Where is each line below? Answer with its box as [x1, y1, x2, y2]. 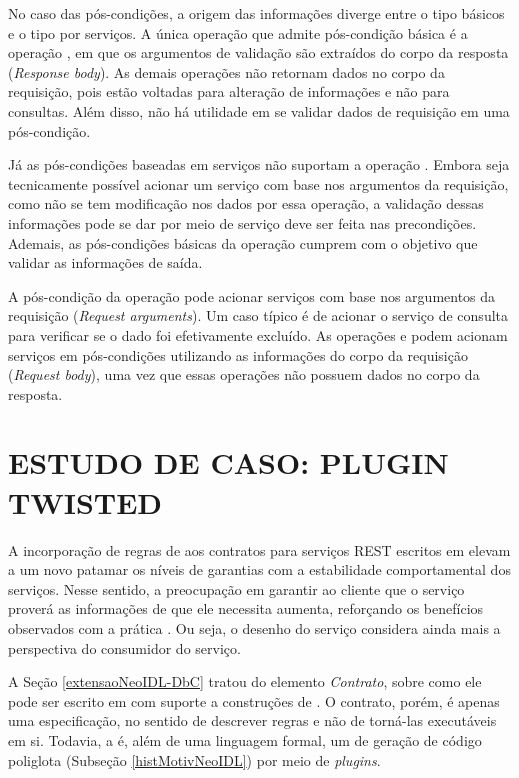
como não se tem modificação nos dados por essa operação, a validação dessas [8, 193, 484, 214]
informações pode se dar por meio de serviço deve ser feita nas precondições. [8, 212, 477, 233]
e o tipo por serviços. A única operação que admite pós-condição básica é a [8, 22, 468, 43]
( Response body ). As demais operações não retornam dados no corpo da [8, 61, 445, 82]
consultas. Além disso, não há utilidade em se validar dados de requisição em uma [8, 100, 510, 121]
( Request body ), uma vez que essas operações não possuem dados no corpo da [8, 364, 480, 385]
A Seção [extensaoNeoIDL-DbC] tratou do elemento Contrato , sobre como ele [8, 671, 482, 692]
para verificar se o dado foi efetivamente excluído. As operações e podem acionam [8, 324, 508, 345]
